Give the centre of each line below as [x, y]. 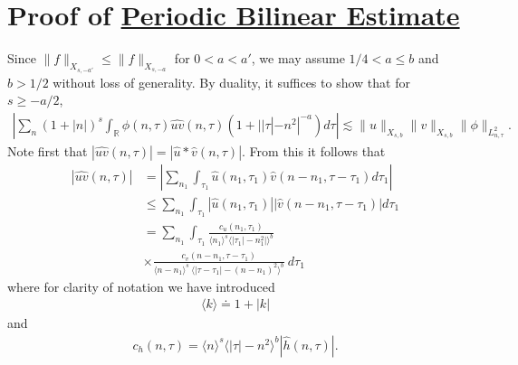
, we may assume [298, 58]
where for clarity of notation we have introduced [141, 286]
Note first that [48, 150]
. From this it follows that [314, 150]
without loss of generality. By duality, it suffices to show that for [231, 82]
